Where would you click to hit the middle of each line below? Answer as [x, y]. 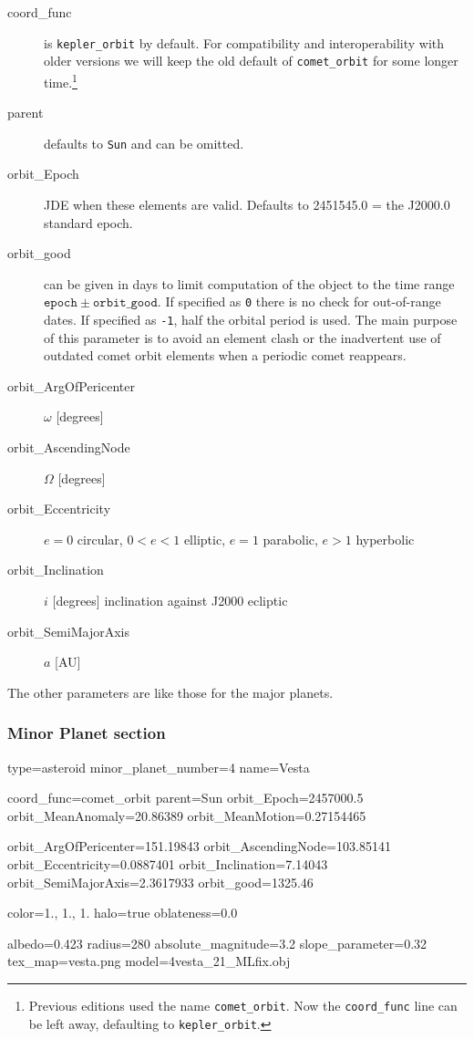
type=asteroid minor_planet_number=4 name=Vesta [159, 767]
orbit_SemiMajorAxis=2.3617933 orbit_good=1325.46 [160, 882]
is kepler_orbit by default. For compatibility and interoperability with [244, 42]
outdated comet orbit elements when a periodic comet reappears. [225, 355]
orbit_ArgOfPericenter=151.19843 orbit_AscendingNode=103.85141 [199, 846]
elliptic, [205, 539]
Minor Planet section [87, 733]
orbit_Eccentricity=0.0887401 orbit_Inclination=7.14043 [168, 864]
